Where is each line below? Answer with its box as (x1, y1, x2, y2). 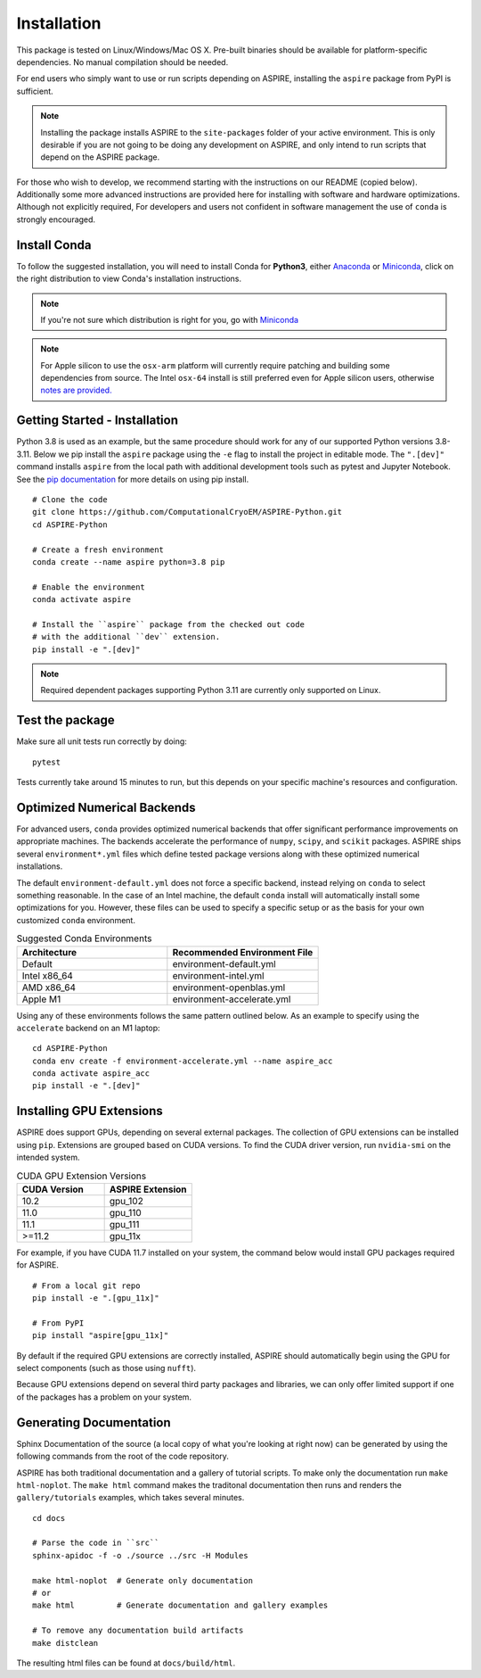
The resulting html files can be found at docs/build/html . (16, 1657, 236, 1668)
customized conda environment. (16, 914, 135, 925)
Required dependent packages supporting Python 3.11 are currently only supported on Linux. (40, 685, 381, 696)
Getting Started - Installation (16, 413, 178, 428)
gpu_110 (109, 1206, 142, 1219)
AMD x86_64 (21, 981, 76, 994)
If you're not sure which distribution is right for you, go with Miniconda (40, 314, 298, 325)
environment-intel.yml (172, 969, 265, 981)
